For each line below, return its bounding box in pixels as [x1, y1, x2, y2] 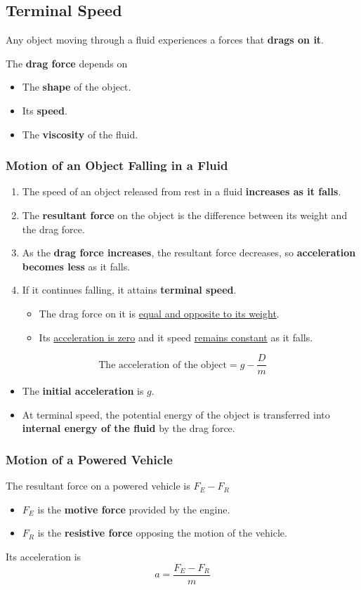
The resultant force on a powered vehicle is [6, 478, 190, 493]
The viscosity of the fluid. [22, 126, 138, 141]
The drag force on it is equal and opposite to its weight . [39, 306, 280, 320]
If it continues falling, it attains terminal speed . [22, 282, 237, 297]
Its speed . [22, 103, 67, 117]
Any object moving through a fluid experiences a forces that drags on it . [6, 32, 324, 47]
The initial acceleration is [22, 383, 144, 398]
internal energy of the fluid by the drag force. [22, 421, 235, 435]
